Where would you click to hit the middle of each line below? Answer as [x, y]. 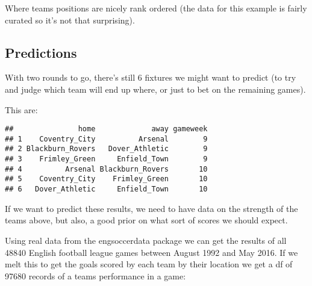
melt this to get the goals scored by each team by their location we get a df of [149, 264]
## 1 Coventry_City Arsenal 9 [106, 139]
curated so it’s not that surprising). [70, 20]
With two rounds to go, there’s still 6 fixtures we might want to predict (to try [151, 77]
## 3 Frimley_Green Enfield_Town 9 [106, 159]
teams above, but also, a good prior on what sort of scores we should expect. [146, 220]
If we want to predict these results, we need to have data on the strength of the [151, 208]
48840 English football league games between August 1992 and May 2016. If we [151, 252]
